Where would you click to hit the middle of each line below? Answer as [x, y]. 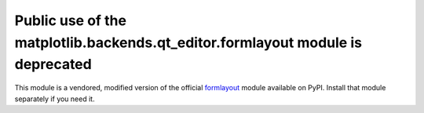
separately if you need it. [55, 99]
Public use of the [71, 20]
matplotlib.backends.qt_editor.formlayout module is [188, 42]
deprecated [53, 65]
